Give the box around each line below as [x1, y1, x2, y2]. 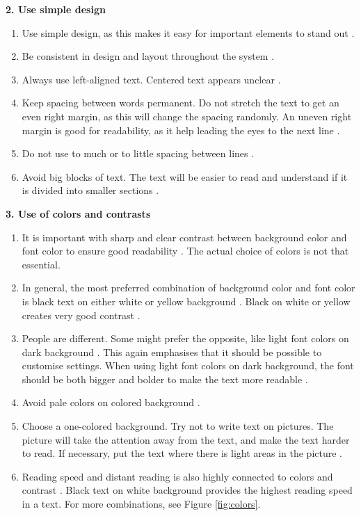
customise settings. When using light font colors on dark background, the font [22, 358, 354, 373]
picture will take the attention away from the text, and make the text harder [22, 432, 350, 446]
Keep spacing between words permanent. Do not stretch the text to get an [22, 95, 339, 110]
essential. [22, 257, 61, 271]
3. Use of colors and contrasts [6, 206, 151, 220]
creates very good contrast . [22, 307, 141, 322]
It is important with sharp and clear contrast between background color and [22, 229, 347, 244]
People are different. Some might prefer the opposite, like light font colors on [22, 331, 349, 346]
